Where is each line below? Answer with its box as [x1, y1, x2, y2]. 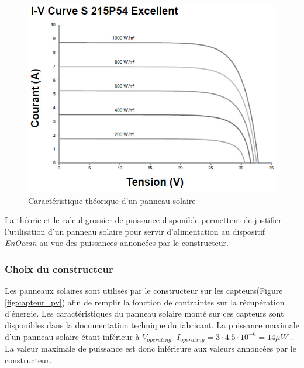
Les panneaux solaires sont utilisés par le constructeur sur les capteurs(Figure [5, 284, 283, 297]
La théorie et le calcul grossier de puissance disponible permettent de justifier [5, 214, 282, 226]
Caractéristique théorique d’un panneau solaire [28, 194, 196, 206]
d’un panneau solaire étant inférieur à [5, 330, 140, 342]
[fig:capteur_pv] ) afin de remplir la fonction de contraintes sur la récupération [5, 296, 285, 308]
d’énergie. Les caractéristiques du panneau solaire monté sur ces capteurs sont [5, 307, 284, 320]
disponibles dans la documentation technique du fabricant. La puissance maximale [5, 318, 299, 331]
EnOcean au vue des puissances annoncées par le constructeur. [5, 237, 229, 249]
